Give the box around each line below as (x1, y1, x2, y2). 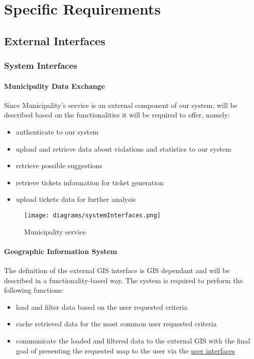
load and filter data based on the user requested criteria (16, 301, 188, 312)
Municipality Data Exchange (4, 80, 105, 91)
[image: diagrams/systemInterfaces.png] (24, 211, 161, 219)
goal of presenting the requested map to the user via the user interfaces (16, 345, 235, 355)
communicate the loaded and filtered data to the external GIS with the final (16, 335, 250, 345)
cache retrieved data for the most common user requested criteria (16, 318, 217, 329)
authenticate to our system (16, 126, 99, 137)
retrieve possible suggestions (16, 160, 102, 171)
